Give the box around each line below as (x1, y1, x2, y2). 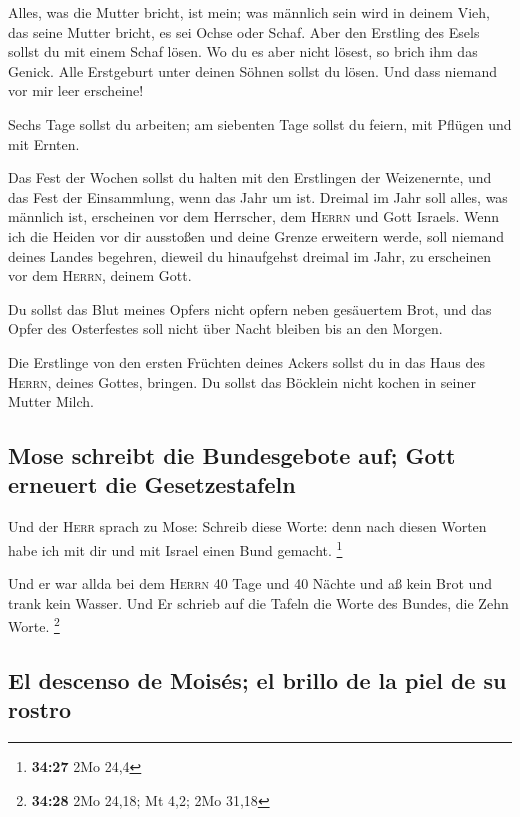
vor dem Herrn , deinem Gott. (8, 265, 192, 286)
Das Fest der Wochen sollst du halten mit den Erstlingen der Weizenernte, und (8, 167, 492, 188)
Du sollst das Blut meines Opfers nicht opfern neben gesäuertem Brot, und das (8, 298, 492, 319)
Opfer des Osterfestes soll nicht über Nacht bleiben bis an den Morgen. (8, 318, 443, 339)
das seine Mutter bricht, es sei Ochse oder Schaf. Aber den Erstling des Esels (8, 21, 480, 42)
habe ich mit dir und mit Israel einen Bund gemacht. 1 (8, 536, 343, 560)
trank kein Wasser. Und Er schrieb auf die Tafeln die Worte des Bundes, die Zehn (8, 592, 509, 613)
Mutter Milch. (8, 391, 95, 412)
